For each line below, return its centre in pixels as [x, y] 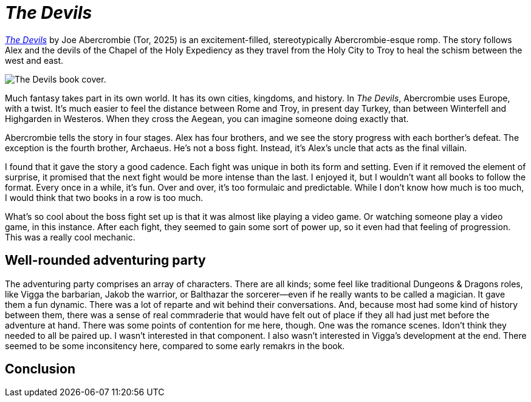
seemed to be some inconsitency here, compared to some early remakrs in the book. [175, 346]
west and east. [34, 60]
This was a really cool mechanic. [70, 237]
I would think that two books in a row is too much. [104, 197]
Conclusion [40, 369]
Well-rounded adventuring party [105, 261]
